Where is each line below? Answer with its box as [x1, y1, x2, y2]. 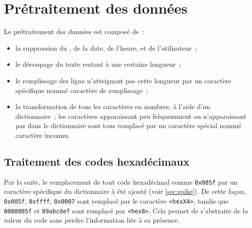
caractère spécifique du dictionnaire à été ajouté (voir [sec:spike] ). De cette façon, [4, 186, 246, 196]
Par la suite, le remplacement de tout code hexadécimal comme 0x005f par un [4, 176, 238, 187]
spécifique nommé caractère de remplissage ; [15, 85, 148, 95]
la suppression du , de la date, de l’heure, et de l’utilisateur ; [15, 42, 197, 53]
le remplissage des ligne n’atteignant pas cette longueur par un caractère [15, 75, 232, 85]
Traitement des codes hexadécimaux [4, 153, 190, 169]
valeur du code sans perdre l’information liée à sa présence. [4, 215, 180, 225]
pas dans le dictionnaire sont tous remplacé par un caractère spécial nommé [15, 120, 241, 131]
